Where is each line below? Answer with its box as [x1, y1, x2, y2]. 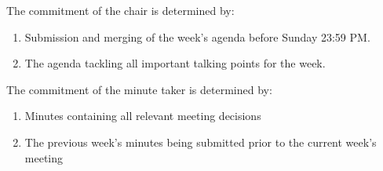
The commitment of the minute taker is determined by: [6, 81, 272, 97]
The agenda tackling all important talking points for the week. [24, 55, 326, 71]
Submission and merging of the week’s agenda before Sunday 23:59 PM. [24, 28, 370, 45]
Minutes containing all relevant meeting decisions [24, 107, 261, 124]
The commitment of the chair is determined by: [6, 2, 235, 18]
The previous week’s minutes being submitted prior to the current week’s [24, 133, 377, 150]
